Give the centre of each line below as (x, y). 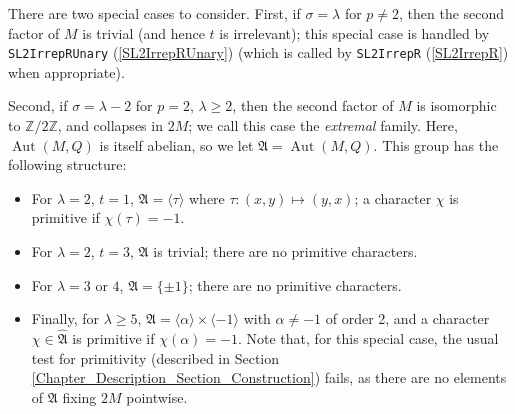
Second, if (38, 105)
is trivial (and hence (143, 32)
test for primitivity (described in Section (155, 357)
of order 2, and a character (407, 318)
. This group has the (436, 144)
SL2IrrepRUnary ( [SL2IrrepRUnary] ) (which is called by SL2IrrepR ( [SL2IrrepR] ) (258, 52)
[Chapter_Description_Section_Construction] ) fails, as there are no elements (269, 377)
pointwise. (157, 396)
